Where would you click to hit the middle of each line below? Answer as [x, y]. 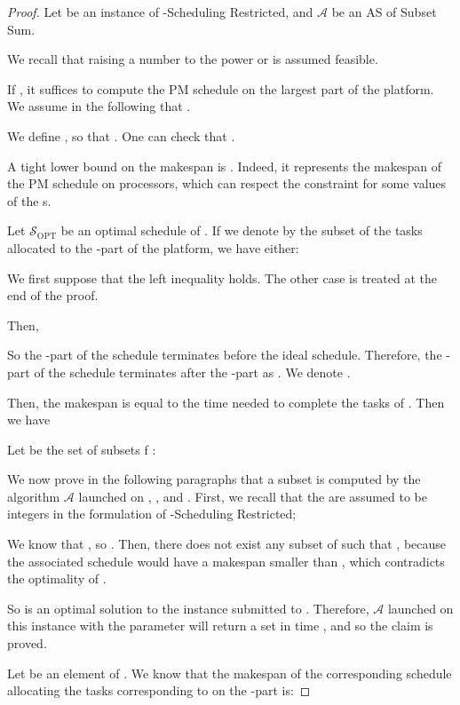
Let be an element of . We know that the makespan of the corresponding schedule [230, 673]
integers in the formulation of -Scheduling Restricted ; [152, 514]
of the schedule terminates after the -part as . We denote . [192, 372]
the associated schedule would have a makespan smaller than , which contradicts [226, 561]
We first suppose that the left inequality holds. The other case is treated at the [222, 277]
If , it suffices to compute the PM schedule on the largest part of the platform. [221, 88]
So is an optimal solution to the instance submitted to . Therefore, [188, 608]
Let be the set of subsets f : [82, 449]
